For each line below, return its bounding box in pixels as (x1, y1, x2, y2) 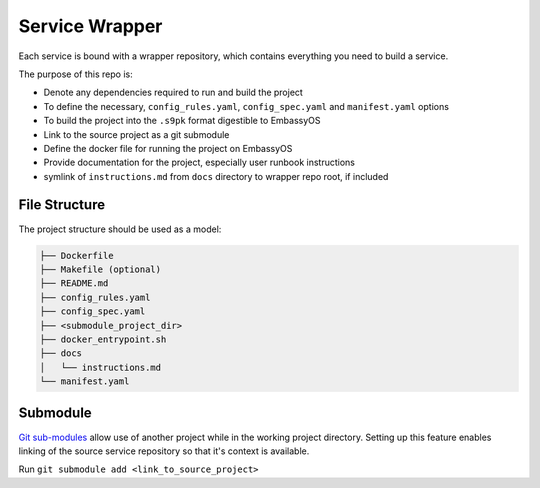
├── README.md (39, 278, 109, 289)
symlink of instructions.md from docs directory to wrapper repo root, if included (43, 170, 389, 182)
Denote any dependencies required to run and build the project (43, 86, 304, 99)
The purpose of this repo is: (18, 68, 134, 80)
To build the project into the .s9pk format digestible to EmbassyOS (43, 115, 321, 127)
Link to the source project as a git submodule (43, 128, 230, 140)
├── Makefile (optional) (39, 263, 162, 275)
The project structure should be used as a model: (18, 223, 222, 235)
